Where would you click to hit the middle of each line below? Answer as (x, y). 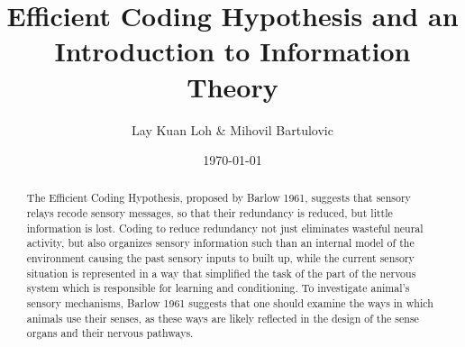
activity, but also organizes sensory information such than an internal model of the (220, 243)
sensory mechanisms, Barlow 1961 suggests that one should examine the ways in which (230, 303)
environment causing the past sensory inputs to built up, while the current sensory (220, 258)
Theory (232, 86)
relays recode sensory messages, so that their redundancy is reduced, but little (210, 213)
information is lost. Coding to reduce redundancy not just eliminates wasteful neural (225, 228)
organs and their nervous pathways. (110, 333)
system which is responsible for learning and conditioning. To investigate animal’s (218, 288)
